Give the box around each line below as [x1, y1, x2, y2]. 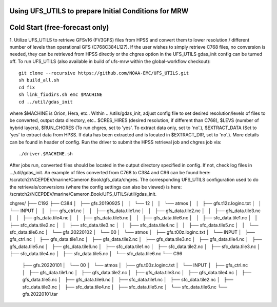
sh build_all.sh [18, 77, 60, 83]
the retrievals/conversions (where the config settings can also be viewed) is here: [9, 183, 182, 190]
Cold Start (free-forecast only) [9, 23, 109, 32]
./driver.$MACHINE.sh [18, 151, 73, 156]
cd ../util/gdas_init [18, 99, 73, 105]
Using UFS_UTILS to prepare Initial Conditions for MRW [9, 7, 189, 15]
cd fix [18, 85, 35, 90]
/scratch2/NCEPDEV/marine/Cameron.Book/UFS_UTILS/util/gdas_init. [9, 191, 157, 197]
